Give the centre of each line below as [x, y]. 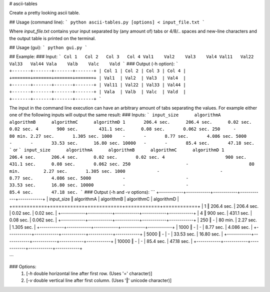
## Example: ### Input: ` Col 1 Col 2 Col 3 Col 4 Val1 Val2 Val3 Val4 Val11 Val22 [131, 57]
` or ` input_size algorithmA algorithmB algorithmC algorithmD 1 [117, 150]
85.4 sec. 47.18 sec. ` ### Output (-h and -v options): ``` [82, 192]
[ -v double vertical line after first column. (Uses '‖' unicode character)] [99, 280]
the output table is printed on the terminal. [52, 38]
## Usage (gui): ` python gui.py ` [48, 47]
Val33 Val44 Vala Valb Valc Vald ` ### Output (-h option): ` [94, 64]
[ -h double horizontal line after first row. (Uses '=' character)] [89, 273]
